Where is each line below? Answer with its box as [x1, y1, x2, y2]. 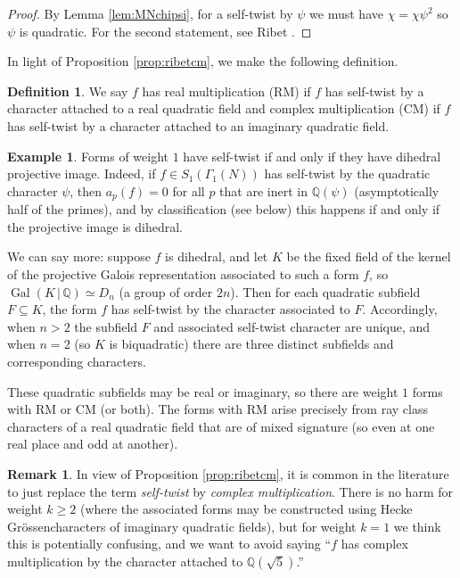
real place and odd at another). [7, 434, 178, 453]
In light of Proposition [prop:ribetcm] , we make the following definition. [7, 52, 398, 70]
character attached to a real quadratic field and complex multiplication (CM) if [7, 99, 440, 118]
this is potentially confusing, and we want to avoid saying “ [7, 534, 332, 553]
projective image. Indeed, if [7, 164, 156, 183]
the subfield [74, 317, 138, 335]
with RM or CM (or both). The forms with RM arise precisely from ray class [7, 400, 428, 418]
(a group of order [119, 282, 213, 301]
